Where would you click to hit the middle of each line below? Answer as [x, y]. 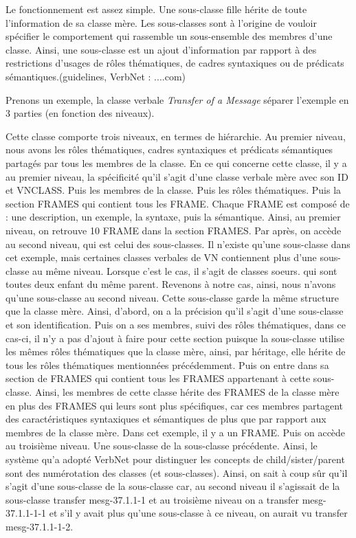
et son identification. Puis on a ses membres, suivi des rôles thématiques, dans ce [176, 325]
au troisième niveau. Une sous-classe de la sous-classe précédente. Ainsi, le [162, 446]
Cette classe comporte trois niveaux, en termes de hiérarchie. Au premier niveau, [176, 136]
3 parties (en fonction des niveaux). [80, 113]
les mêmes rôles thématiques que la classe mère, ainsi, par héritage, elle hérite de [176, 351]
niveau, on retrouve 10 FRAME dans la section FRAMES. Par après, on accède [174, 230]
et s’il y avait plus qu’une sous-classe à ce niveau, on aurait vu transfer [198, 513]
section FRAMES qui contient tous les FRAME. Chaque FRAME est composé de [178, 203]
